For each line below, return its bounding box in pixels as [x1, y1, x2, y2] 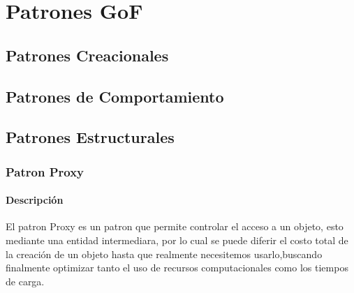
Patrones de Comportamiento [6, 85, 224, 107]
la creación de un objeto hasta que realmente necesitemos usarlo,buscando [6, 246, 323, 261]
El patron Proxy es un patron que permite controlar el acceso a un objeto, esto [6, 219, 344, 234]
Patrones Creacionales [6, 44, 169, 66]
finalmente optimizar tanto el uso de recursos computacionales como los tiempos [6, 260, 348, 275]
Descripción [6, 193, 64, 207]
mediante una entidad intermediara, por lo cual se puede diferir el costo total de [6, 232, 348, 247]
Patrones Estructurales [6, 126, 175, 148]
